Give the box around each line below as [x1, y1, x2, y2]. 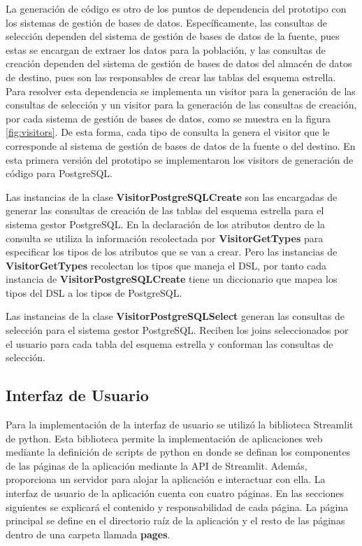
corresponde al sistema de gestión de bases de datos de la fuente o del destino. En [6, 138, 356, 153]
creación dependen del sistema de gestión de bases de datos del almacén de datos [6, 56, 352, 71]
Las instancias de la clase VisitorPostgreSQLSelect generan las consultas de [6, 309, 345, 323]
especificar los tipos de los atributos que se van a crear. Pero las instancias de [6, 244, 338, 259]
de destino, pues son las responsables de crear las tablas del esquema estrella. [6, 69, 336, 84]
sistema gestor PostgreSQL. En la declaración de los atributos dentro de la [6, 216, 326, 231]
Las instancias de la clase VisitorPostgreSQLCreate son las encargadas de [6, 189, 338, 204]
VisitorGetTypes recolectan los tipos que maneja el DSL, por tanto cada [6, 258, 327, 272]
